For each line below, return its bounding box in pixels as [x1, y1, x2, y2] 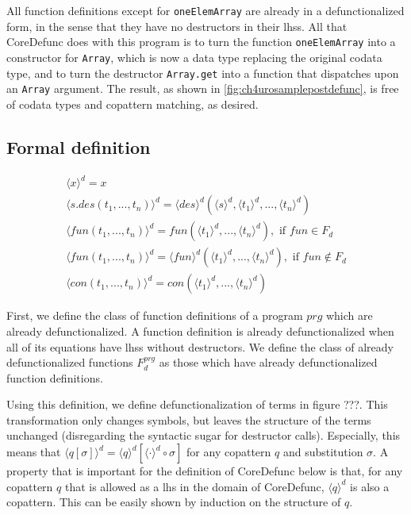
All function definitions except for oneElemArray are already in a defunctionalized [6, 2, 405, 18]
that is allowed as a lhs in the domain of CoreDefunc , [64, 478, 325, 494]
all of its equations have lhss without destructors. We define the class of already [6, 338, 394, 355]
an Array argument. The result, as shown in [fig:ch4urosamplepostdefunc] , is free [6, 80, 399, 97]
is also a [350, 478, 390, 494]
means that [6, 444, 61, 460]
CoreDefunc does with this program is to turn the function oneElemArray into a [6, 33, 396, 50]
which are [325, 307, 373, 324]
